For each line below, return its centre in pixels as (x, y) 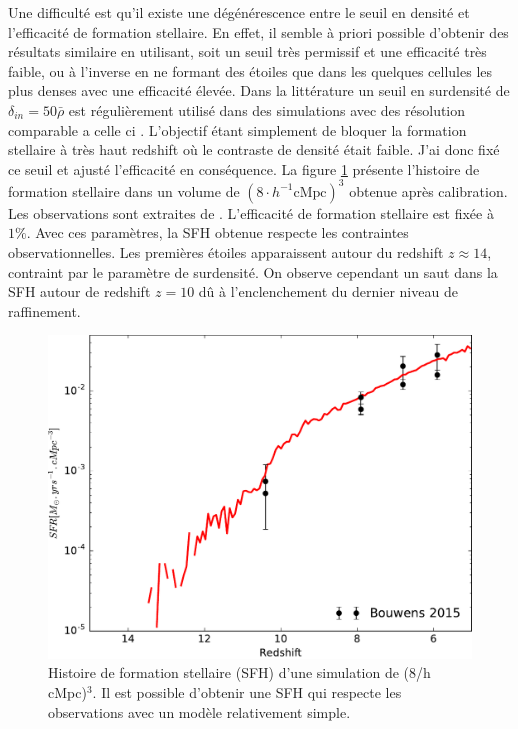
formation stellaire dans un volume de (124, 190)
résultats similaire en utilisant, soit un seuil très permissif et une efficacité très (247, 51)
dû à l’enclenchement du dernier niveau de (328, 291)
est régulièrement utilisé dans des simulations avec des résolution (267, 109)
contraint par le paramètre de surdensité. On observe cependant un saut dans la (253, 271)
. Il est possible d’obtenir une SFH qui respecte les (247, 691)
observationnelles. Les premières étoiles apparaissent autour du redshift (226, 252)
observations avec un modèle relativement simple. (199, 711)
